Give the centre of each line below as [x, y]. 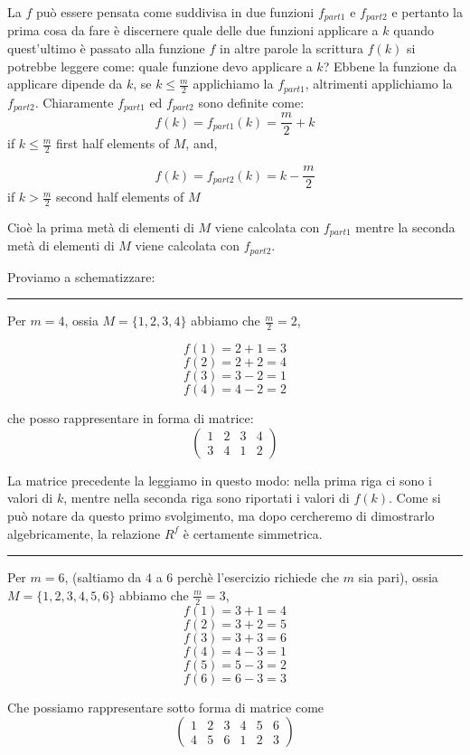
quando [414, 30]
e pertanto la [428, 12]
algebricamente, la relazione [84, 533]
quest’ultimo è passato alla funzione [106, 48]
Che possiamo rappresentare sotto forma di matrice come [166, 707]
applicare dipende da [65, 84]
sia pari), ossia [398, 577]
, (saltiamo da [103, 577]
